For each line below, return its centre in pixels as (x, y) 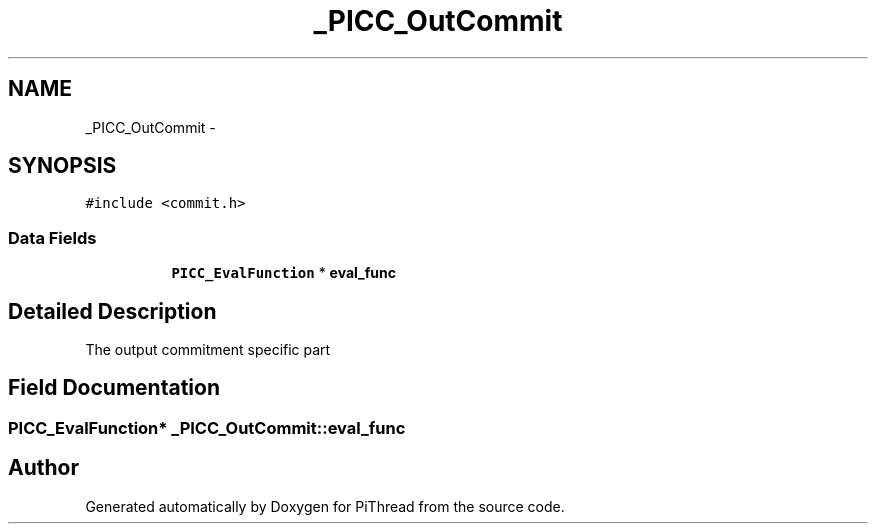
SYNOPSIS (62, 166)
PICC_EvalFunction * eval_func (284, 273)
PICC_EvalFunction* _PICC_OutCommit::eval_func (207, 427)
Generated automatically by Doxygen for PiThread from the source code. (325, 506)
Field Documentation (114, 388)
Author (43, 468)
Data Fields (52, 237)
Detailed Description (112, 311)
